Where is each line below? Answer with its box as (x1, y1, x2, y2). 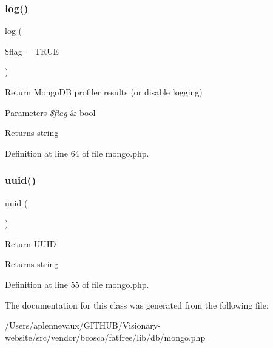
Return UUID (5, 237, 56, 250)
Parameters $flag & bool (5, 106, 96, 118)
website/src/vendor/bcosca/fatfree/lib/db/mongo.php (5, 330, 206, 343)
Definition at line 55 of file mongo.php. (5, 278, 149, 290)
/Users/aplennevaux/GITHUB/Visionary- (5, 319, 161, 332)
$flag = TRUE (5, 44, 59, 57)
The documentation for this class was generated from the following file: (5, 298, 269, 311)
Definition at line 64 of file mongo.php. (5, 146, 149, 159)
